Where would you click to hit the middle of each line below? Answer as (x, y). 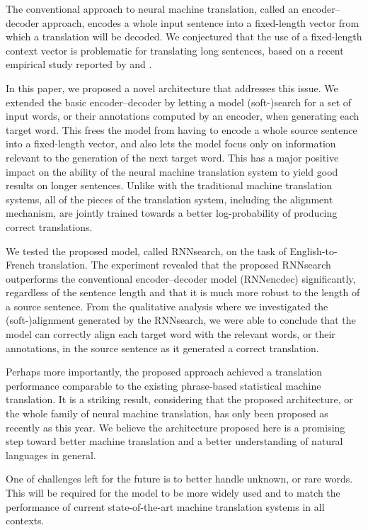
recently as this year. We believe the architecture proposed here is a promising (176, 427)
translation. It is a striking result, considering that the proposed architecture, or (179, 399)
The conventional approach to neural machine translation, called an (152, 9)
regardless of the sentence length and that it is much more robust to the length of (183, 292)
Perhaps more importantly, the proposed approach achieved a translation (164, 372)
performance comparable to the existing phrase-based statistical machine (163, 385)
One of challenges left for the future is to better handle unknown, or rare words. (179, 479)
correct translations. (49, 226)
